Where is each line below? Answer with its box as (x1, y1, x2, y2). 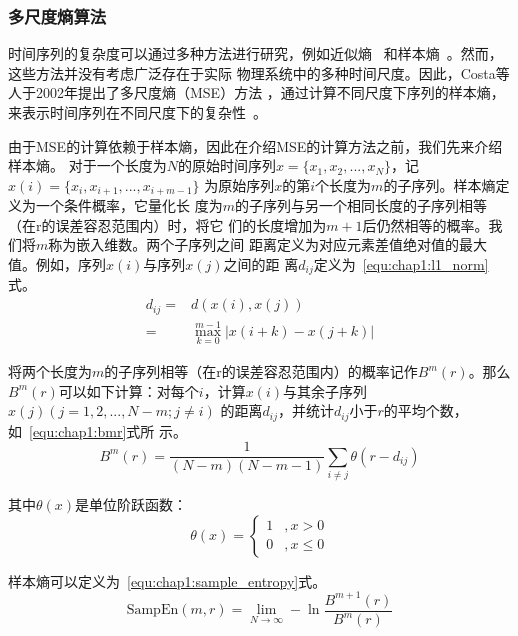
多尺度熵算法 (8, 3, 107, 28)
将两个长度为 (8, 361, 92, 382)
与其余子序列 (283, 380, 367, 401)
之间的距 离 (223, 254, 299, 275)
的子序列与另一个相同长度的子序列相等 (234, 195, 487, 216)
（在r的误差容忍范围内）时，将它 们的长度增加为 (8, 214, 327, 235)
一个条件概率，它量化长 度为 (35, 195, 223, 216)
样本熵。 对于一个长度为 (8, 155, 167, 176)
